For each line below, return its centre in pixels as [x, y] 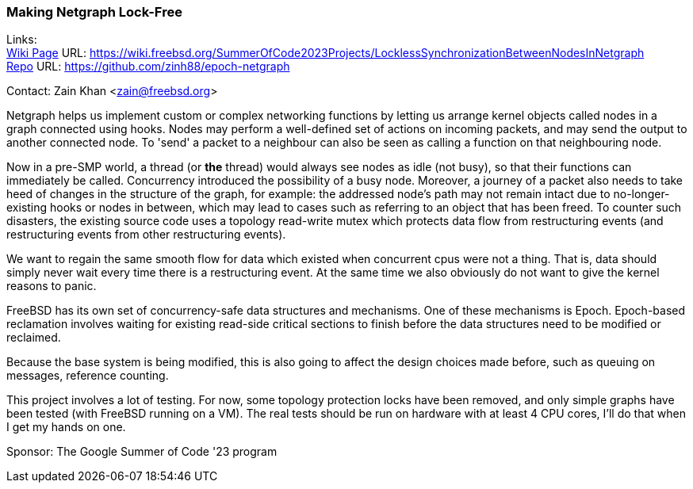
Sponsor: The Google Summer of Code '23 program [142, 452]
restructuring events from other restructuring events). [146, 235]
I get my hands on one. [66, 427]
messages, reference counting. [88, 376]
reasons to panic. [52, 286]
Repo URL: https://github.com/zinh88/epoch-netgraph [148, 67]
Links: [22, 40]
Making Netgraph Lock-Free [94, 12]
